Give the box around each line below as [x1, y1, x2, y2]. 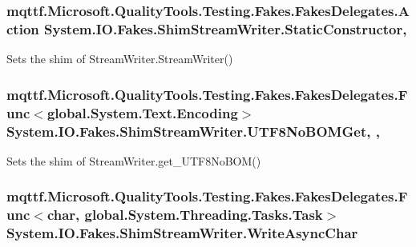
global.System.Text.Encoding [46, 102, 238, 122]
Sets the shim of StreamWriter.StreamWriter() [6, 50, 233, 67]
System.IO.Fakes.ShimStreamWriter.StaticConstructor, [44, 18, 407, 38]
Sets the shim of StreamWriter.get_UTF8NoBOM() [6, 152, 261, 169]
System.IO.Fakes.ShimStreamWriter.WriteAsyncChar [6, 223, 358, 243]
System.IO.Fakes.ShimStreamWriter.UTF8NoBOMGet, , [6, 121, 380, 141]
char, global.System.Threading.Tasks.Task [46, 205, 323, 225]
